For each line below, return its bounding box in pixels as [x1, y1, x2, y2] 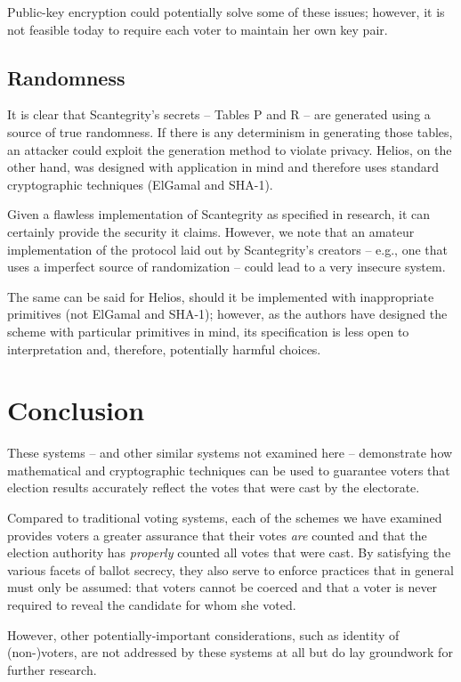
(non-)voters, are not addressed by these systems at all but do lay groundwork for [7, 643, 453, 662]
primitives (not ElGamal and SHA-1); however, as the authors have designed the [7, 304, 448, 323]
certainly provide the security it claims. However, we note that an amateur [7, 222, 415, 240]
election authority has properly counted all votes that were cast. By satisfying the [7, 543, 451, 562]
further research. [7, 660, 97, 678]
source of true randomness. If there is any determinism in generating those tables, [7, 122, 453, 141]
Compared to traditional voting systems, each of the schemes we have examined [7, 508, 442, 527]
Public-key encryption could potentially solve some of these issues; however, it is [7, 3, 445, 20]
